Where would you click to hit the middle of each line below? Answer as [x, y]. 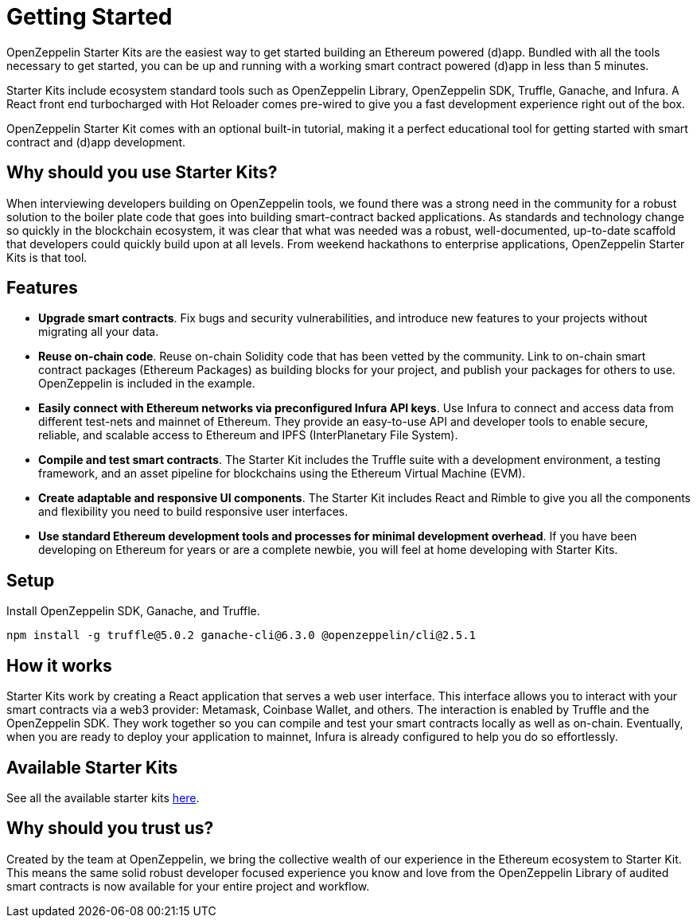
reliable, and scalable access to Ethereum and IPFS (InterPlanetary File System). [248, 435]
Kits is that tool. [47, 257]
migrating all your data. [99, 332]
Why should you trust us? [110, 828]
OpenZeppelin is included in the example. [147, 384]
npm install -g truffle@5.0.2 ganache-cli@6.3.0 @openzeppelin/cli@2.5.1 [241, 635]
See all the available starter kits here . [103, 797]
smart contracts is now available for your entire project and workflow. [188, 886]
